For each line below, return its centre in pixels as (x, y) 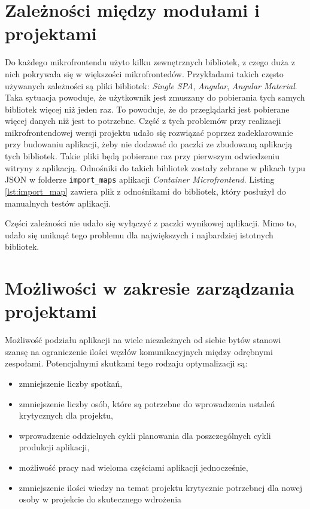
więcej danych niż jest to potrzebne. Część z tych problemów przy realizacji (143, 121)
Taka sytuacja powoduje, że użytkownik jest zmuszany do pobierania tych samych (155, 97)
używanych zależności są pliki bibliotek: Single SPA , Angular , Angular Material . (151, 85)
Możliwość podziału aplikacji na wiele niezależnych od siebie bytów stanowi (143, 340)
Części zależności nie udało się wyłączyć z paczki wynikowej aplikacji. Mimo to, (151, 223)
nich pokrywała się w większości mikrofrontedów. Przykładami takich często (144, 73)
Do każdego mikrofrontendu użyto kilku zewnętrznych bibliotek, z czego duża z (150, 62)
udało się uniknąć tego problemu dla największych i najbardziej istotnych (139, 234)
